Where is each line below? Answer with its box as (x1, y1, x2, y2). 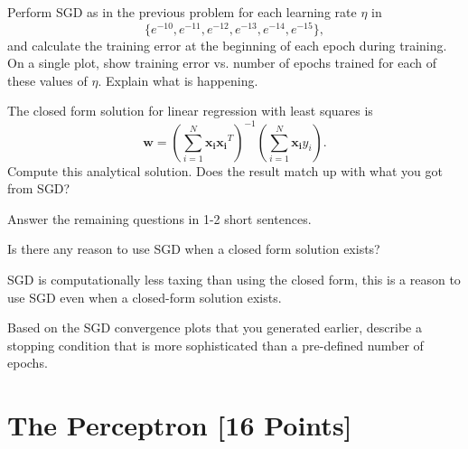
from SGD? (7, 179, 70, 198)
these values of (7, 70, 88, 89)
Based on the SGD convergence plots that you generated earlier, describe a (7, 318, 422, 337)
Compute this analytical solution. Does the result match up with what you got (7, 161, 443, 180)
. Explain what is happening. (98, 70, 258, 89)
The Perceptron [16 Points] (7, 407, 352, 444)
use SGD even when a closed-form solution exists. (7, 287, 282, 306)
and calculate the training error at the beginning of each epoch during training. (7, 35, 447, 54)
